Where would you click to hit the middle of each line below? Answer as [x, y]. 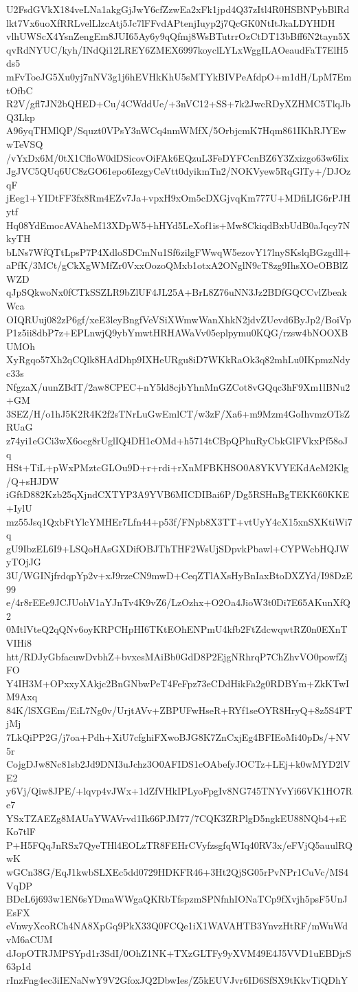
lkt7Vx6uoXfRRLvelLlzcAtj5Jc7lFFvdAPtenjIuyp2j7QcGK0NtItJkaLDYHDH [171, 22]
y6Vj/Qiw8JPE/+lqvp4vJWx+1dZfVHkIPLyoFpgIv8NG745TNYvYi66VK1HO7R [179, 791]
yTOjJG [24, 562]
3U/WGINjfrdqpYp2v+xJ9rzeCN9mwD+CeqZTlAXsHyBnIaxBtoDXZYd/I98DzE [179, 575]
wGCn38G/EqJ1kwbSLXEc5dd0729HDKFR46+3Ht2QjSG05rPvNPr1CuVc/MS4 [178, 872]
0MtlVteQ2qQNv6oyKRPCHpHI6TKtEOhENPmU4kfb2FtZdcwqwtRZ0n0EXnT [177, 629]
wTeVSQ [25, 143]
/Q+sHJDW [33, 481]
